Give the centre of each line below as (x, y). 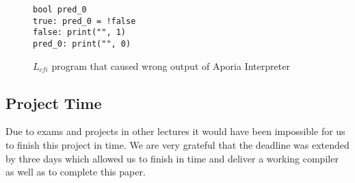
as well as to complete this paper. (76, 172)
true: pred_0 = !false (84, 21)
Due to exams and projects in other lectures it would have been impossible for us (175, 131)
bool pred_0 (60, 10)
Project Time (54, 102)
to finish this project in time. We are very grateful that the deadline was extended (177, 145)
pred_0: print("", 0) (82, 44)
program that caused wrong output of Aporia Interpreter (171, 65)
